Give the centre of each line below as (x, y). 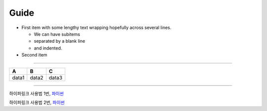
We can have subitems (57, 34)
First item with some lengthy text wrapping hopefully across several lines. (96, 28)
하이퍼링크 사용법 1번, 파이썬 (37, 93)
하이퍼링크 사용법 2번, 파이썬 (37, 102)
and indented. (48, 48)
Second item (34, 55)
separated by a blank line (60, 41)
